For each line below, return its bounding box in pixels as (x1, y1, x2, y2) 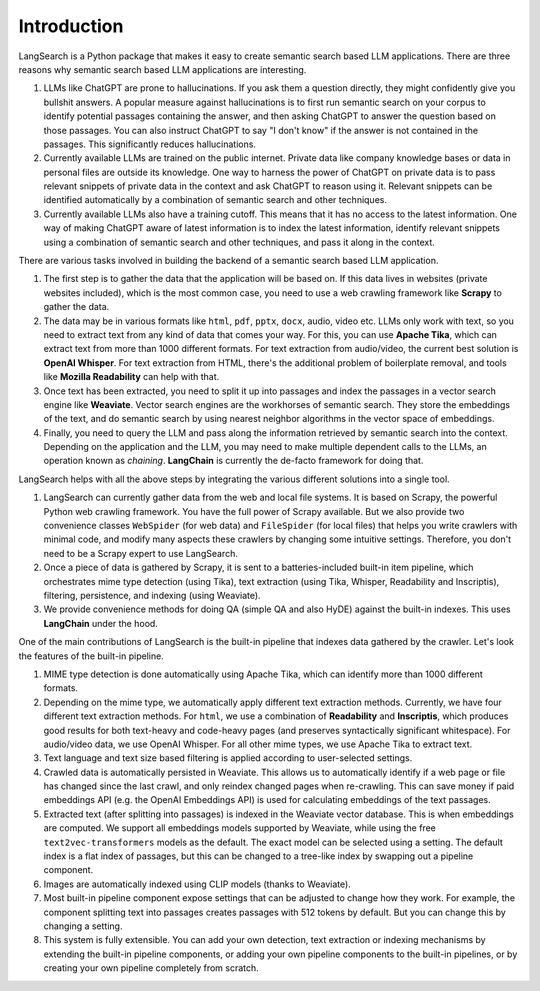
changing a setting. (43, 920, 123, 932)
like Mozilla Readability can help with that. (43, 371, 220, 383)
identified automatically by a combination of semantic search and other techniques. (43, 194, 387, 206)
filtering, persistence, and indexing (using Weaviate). (43, 590, 261, 601)
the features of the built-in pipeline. (18, 650, 164, 662)
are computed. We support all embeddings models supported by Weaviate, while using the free (43, 822, 437, 834)
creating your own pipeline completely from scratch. (43, 962, 259, 974)
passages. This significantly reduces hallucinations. (43, 138, 257, 150)
